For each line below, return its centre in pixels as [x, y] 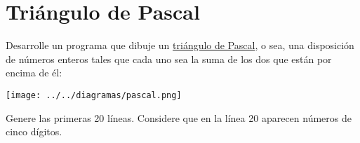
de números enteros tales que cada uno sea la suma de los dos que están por [169, 59]
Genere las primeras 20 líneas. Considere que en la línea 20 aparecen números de [179, 117]
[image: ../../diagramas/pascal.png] [94, 95]
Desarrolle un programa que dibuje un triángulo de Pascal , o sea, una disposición [180, 45]
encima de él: [34, 73]
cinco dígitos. [34, 131]
